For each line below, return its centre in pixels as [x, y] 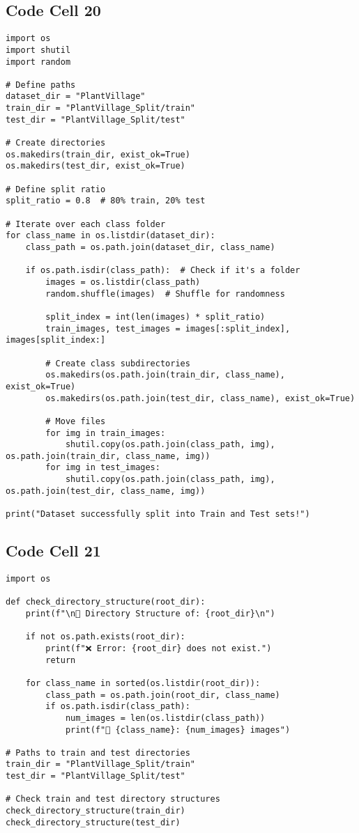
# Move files [76, 421]
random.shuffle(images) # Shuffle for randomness [165, 294]
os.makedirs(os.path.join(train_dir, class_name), [165, 375]
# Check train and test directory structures [113, 799]
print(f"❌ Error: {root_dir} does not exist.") [159, 648]
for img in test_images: [103, 468]
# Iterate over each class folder [86, 224]
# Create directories [56, 143]
